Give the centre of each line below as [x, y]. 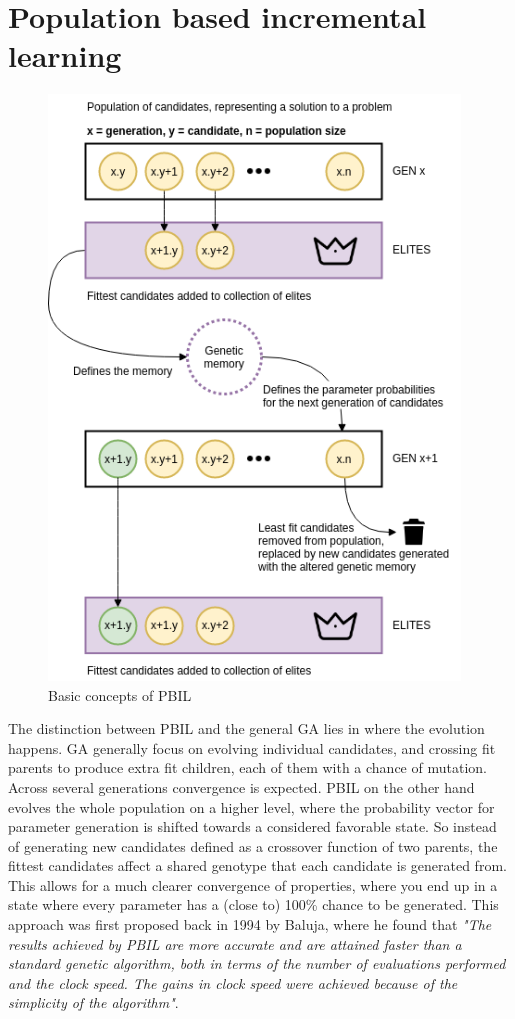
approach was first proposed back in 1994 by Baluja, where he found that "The [250, 924]
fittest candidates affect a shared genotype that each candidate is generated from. [257, 865]
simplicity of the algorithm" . [93, 1002]
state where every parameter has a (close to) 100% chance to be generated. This [253, 904]
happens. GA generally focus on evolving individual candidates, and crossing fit [252, 747]
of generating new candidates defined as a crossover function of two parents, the [253, 845]
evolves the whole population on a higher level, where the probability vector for [251, 806]
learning [65, 55]
